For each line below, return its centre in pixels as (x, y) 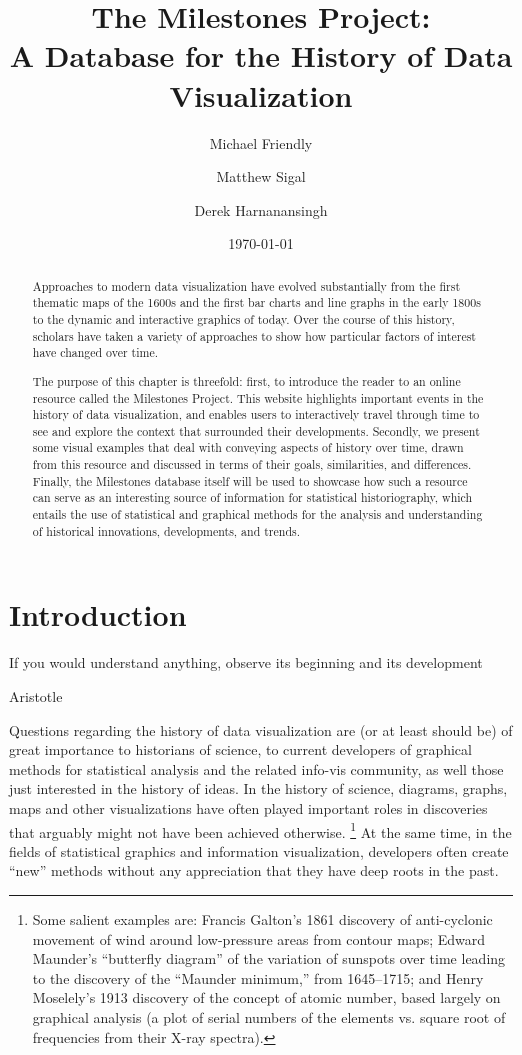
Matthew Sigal (261, 176)
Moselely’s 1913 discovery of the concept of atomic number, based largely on (266, 997)
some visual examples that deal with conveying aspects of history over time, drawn (248, 447)
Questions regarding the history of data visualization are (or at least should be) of (261, 729)
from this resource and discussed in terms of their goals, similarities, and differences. (252, 464)
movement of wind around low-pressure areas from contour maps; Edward (259, 938)
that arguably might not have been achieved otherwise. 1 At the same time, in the (260, 830)
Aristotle (36, 695)
